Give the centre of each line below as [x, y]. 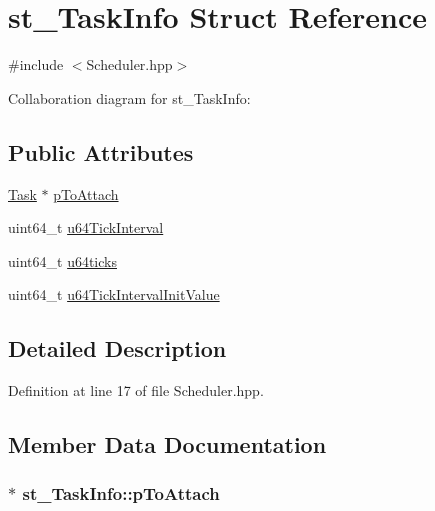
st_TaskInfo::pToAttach [121, 493]
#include [36, 64]
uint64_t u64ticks [62, 260]
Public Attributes [101, 151]
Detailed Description [117, 348]
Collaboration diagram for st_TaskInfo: [129, 97]
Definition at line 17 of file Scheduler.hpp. [136, 390]
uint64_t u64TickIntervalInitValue [114, 294]
